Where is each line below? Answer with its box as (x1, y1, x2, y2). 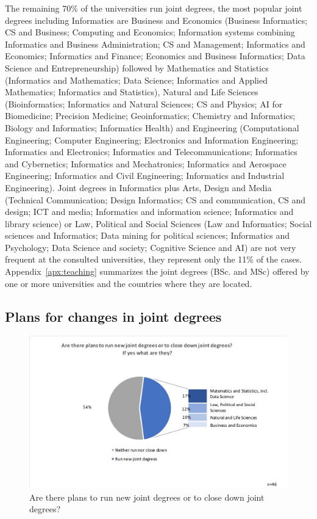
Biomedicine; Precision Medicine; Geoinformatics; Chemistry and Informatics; (5, 109, 296, 122)
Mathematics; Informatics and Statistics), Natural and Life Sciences (5, 85, 258, 98)
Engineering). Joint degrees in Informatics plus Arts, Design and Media (5, 181, 272, 194)
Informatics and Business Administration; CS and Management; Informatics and (5, 37, 305, 50)
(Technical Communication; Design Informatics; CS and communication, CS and (5, 193, 306, 206)
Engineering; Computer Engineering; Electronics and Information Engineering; (5, 133, 299, 146)
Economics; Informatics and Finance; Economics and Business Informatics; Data (5, 49, 305, 62)
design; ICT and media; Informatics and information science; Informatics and (5, 205, 294, 218)
